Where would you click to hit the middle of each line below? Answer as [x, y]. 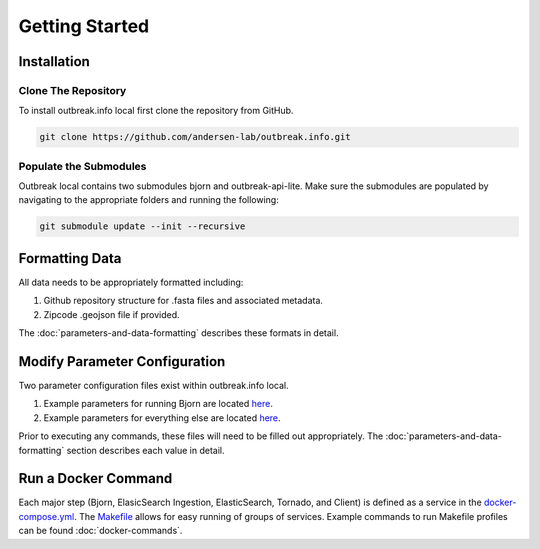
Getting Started [84, 26]
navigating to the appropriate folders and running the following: [148, 200]
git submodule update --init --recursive [142, 226]
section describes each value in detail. [145, 450]
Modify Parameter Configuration [122, 361]
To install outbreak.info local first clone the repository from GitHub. [156, 111]
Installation [54, 61]
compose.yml [46, 516]
